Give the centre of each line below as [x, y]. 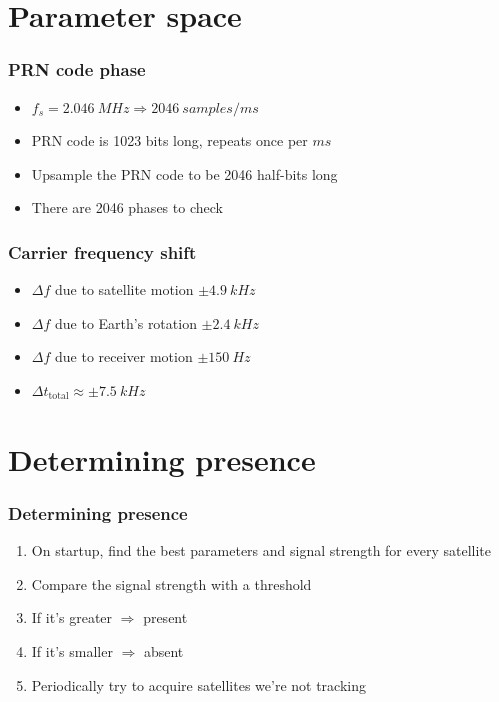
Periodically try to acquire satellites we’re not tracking [199, 684]
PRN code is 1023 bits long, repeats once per [169, 140]
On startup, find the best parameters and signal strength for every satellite [261, 550]
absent [163, 650]
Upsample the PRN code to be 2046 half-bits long [184, 173]
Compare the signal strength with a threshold [171, 583]
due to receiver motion [124, 356]
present [165, 617]
